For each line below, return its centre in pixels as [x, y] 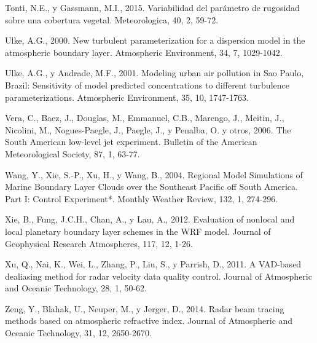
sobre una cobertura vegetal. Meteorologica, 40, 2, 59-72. [112, 19]
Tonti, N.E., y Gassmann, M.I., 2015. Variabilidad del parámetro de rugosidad [152, 7]
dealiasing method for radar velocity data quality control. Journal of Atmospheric [158, 276]
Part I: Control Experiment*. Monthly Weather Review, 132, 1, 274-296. [142, 198]
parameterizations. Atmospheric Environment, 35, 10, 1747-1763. [127, 97]
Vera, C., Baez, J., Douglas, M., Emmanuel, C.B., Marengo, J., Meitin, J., [145, 118]
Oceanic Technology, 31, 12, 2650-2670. [78, 333]
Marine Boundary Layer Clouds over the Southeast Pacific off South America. [151, 187]
